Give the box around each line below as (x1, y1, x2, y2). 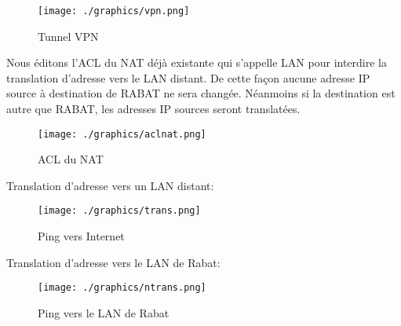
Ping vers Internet (38, 228, 125, 244)
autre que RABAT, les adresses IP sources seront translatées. (6, 101, 301, 117)
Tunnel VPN (38, 27, 99, 44)
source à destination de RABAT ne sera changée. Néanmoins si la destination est (6, 85, 396, 101)
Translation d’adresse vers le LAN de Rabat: (6, 254, 221, 270)
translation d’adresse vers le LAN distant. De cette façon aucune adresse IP (6, 69, 370, 86)
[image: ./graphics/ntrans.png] (38, 282, 206, 294)
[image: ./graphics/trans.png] (38, 205, 201, 217)
